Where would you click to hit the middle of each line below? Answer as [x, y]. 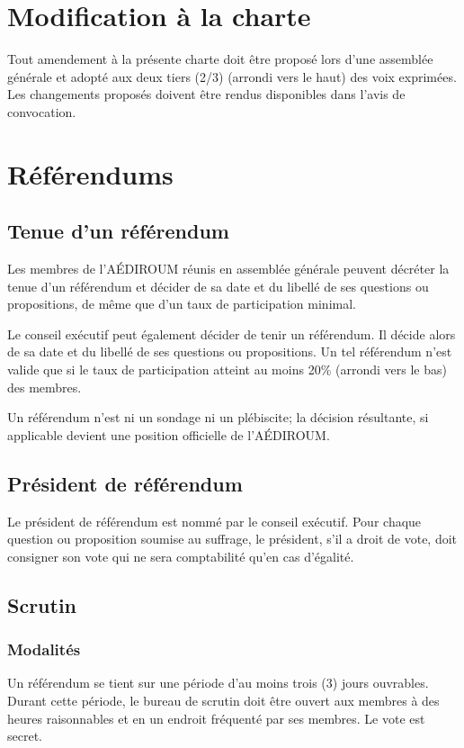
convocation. [42, 111]
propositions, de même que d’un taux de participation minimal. [182, 304]
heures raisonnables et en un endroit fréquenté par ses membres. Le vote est [216, 718]
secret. [25, 736]
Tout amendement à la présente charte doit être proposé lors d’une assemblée [220, 59]
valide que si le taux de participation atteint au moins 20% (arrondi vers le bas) [227, 369]
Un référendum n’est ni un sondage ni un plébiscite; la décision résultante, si [218, 417]
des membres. [45, 387]
